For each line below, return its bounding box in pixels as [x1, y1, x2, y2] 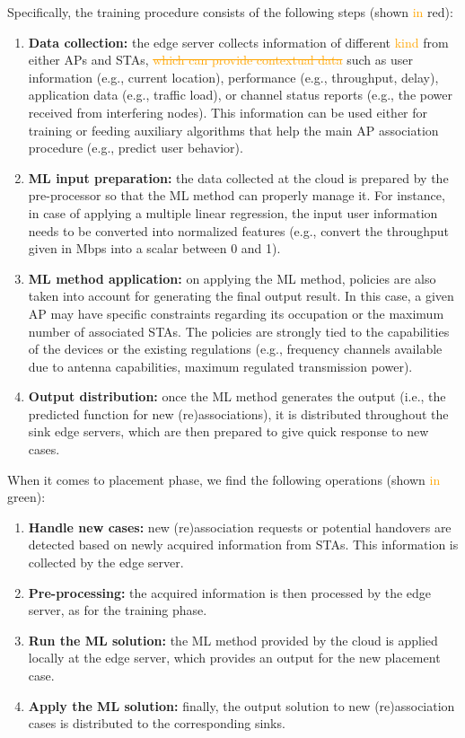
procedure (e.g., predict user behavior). [28, 138, 243, 157]
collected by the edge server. [28, 553, 184, 572]
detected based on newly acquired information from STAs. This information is [28, 535, 459, 554]
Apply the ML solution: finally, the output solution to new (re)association [28, 696, 455, 715]
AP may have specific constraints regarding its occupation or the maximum [28, 303, 444, 322]
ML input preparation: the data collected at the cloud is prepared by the [28, 168, 449, 187]
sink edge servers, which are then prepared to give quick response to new [28, 422, 429, 441]
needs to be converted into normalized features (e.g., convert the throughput [28, 221, 449, 240]
